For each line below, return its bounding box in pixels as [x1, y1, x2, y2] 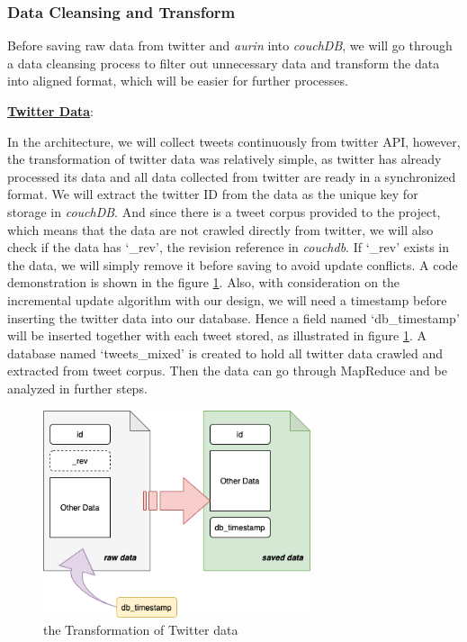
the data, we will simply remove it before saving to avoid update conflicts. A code [7, 255, 458, 274]
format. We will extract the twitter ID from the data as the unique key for [7, 185, 418, 203]
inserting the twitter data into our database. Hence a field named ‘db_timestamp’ [7, 308, 460, 327]
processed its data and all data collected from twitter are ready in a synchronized [7, 167, 456, 185]
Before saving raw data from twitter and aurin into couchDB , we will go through [7, 36, 453, 55]
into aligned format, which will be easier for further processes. [7, 71, 348, 90]
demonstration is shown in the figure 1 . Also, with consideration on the [7, 273, 400, 292]
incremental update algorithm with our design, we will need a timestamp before [7, 290, 447, 309]
